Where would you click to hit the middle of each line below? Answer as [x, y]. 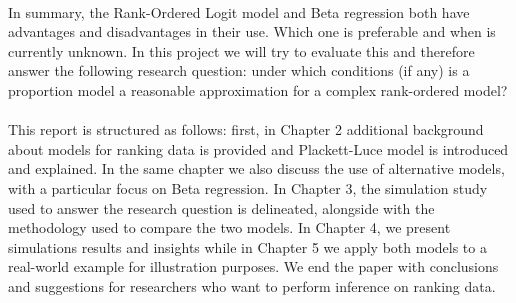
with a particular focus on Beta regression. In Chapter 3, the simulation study [248, 187]
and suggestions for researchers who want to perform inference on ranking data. [252, 285]
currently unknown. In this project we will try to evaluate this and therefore [241, 50]
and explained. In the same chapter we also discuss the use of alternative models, [256, 168]
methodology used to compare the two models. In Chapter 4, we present [229, 227]
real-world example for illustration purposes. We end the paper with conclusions [253, 266]
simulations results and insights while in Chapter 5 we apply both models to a [247, 246]
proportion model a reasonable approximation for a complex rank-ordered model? [258, 89]
